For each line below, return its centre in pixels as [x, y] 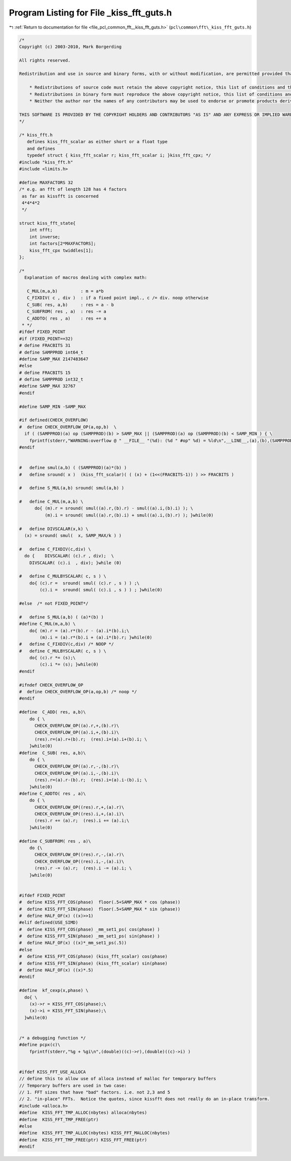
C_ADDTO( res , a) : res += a [67, 318]
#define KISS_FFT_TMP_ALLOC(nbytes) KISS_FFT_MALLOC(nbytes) [95, 1133]
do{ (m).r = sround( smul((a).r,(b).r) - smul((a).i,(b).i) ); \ [114, 508]
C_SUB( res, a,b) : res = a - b [70, 305]
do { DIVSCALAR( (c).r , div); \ [69, 556]
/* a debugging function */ [52, 1038]
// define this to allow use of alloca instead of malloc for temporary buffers [118, 1079]
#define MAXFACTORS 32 [46, 182]
